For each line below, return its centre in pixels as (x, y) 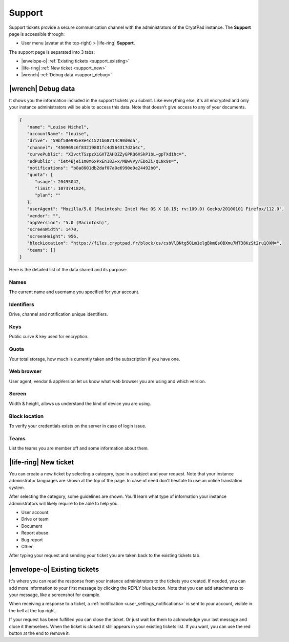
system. (17, 487)
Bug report (32, 539)
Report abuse (35, 533)
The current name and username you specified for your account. (74, 292)
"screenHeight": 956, (53, 236)
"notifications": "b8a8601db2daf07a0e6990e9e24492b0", (94, 168)
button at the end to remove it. (40, 633)
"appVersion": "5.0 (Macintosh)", (68, 223)
